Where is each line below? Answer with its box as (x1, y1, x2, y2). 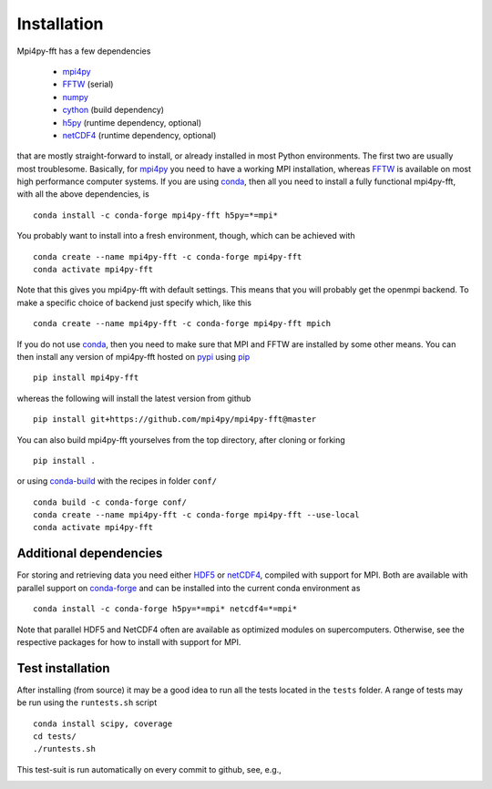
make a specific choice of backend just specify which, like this (16, 297, 252, 308)
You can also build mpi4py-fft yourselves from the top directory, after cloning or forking (16, 434, 345, 446)
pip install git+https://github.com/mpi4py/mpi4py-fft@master (33, 415, 317, 425)
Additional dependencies (16, 546, 163, 561)
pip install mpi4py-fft (33, 373, 139, 383)
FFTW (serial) (62, 78, 114, 90)
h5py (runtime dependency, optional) (62, 117, 202, 128)
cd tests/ (33, 732, 77, 742)
